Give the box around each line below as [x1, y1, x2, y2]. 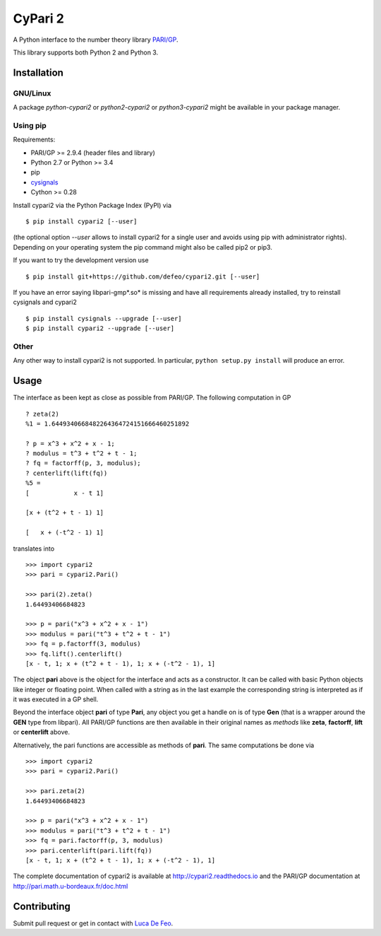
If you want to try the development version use [13, 256, 149, 264]
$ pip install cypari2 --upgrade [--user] [25, 324, 175, 332]
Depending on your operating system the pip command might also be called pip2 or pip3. [13, 242, 273, 251]
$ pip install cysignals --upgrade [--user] [25, 315, 183, 322]
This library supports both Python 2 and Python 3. [13, 48, 159, 57]
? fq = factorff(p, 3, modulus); [25, 460, 141, 467]
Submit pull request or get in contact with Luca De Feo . [13, 919, 174, 928]
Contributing [13, 900, 71, 912]
